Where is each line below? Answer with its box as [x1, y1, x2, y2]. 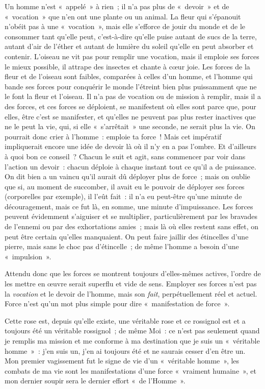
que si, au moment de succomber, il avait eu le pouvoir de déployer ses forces [5, 181, 245, 191]
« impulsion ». [5, 251, 51, 261]
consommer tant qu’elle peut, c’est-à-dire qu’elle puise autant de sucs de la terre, [5, 31, 257, 41]
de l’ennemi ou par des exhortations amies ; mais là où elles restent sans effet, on [5, 221, 259, 232]
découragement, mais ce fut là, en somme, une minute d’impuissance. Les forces [5, 201, 253, 211]
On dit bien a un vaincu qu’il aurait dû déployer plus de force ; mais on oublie [5, 171, 250, 182]
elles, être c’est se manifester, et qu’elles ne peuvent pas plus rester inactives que [5, 111, 256, 121]
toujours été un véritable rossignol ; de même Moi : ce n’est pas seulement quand [5, 325, 260, 336]
